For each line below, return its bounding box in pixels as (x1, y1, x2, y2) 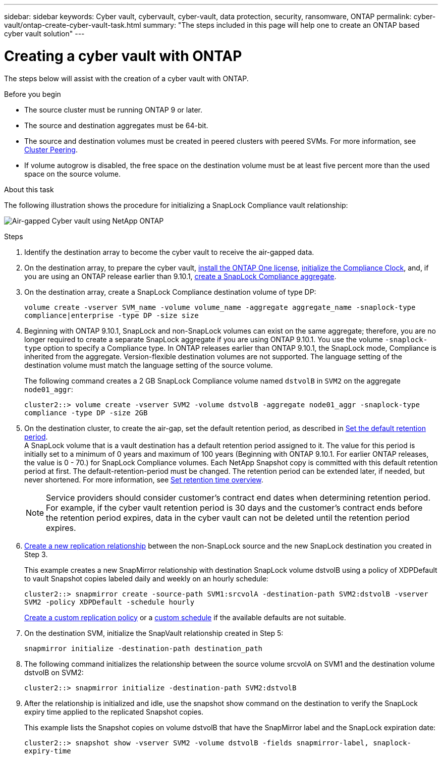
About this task (4, 185, 54, 194)
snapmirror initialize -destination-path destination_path (24, 644, 263, 653)
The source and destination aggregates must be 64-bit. (24, 121, 208, 130)
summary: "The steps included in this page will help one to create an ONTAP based (143, 21, 420, 29)
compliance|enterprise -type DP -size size (24, 311, 199, 319)
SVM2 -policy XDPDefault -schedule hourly (24, 598, 195, 606)
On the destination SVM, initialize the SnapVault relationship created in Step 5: (24, 628, 284, 637)
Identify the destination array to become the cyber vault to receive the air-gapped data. (24, 247, 314, 256)
